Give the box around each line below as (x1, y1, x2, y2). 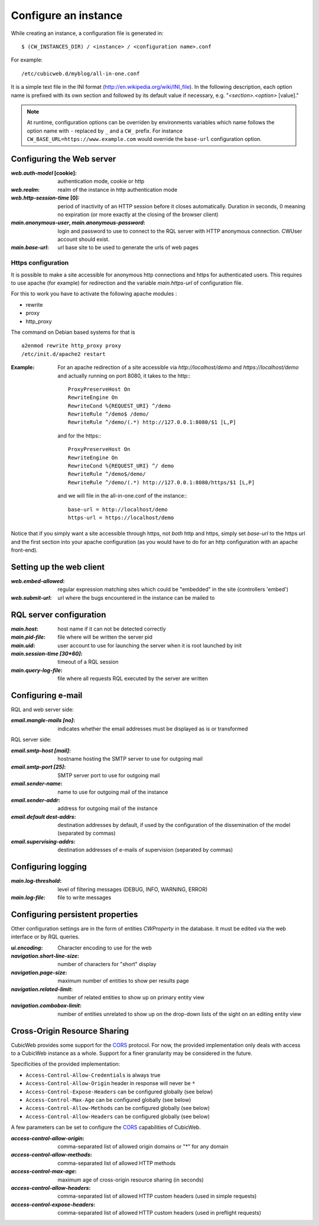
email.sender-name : (11, 780, 63, 787)
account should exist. (57, 236, 110, 243)
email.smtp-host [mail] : (11, 746, 71, 754)
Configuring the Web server (11, 154, 116, 164)
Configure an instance (11, 9, 123, 22)
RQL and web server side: (11, 706, 74, 713)
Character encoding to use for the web (57, 944, 152, 951)
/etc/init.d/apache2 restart (21, 350, 106, 358)
